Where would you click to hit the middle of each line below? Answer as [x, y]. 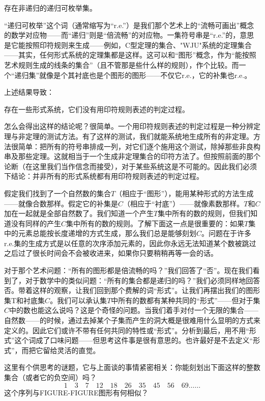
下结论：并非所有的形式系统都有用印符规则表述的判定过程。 [104, 176]
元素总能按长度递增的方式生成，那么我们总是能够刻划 [107, 233]
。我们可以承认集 [79, 300]
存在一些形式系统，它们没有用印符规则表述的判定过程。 [97, 109]
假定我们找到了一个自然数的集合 [57, 193]
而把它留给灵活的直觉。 [61, 350]
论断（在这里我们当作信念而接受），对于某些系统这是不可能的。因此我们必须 [130, 166]
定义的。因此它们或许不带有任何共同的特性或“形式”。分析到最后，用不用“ [127, 330]
